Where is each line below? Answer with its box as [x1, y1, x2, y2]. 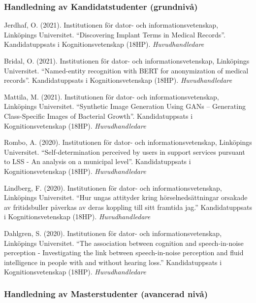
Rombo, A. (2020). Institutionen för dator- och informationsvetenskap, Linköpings [4, 137, 252, 147]
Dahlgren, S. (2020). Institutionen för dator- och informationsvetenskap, [4, 228, 222, 238]
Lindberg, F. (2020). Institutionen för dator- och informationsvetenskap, [4, 182, 222, 193]
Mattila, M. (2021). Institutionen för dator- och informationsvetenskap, [4, 91, 219, 101]
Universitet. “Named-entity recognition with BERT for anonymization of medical [4, 65, 249, 75]
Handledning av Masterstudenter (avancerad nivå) [4, 287, 208, 300]
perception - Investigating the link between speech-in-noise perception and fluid [4, 247, 244, 258]
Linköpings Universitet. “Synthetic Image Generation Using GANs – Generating [4, 101, 246, 111]
